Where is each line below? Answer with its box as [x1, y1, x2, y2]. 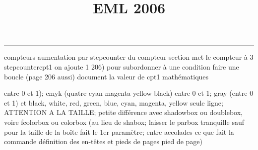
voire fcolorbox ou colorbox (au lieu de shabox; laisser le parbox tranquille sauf [4, 116, 244, 127]
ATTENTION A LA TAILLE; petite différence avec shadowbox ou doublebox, [4, 107, 243, 117]
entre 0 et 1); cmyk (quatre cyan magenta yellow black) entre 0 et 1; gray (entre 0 [4, 88, 254, 98]
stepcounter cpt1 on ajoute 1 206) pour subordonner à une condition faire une [4, 61, 239, 72]
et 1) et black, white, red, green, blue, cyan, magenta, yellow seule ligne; [4, 97, 223, 108]
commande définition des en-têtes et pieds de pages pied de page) [4, 136, 203, 147]
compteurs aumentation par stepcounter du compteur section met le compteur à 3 [4, 52, 254, 62]
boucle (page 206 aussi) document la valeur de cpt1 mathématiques [4, 71, 209, 81]
